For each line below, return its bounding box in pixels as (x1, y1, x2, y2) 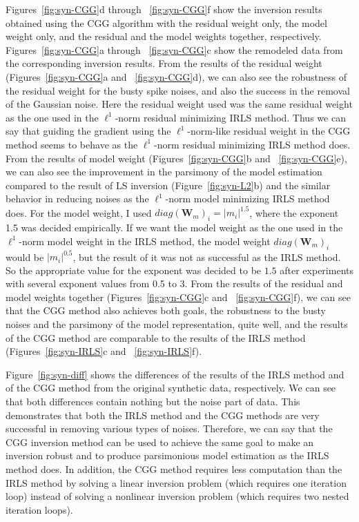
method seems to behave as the (6, 137, 138, 151)
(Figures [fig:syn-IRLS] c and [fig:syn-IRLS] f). (6, 344, 202, 358)
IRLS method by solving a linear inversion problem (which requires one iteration (6, 475, 347, 490)
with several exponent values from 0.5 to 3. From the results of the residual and (6, 276, 343, 291)
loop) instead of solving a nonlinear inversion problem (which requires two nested (6, 489, 349, 503)
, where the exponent (249, 205, 339, 220)
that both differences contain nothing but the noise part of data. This (6, 394, 300, 409)
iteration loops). (6, 502, 73, 516)
